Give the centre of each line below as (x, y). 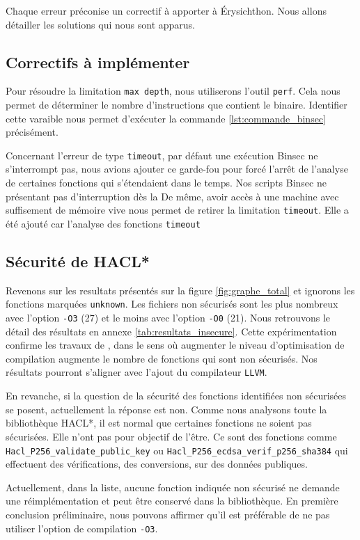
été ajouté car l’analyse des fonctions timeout (103, 223)
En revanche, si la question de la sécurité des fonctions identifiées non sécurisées (176, 396)
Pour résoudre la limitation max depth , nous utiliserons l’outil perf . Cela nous (173, 91)
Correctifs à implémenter (98, 62)
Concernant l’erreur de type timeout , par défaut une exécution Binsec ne (162, 155)
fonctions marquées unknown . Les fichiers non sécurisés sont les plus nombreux (172, 304)
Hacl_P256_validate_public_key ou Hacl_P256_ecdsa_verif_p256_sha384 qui (177, 450)
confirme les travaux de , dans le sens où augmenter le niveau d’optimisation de (175, 345)
